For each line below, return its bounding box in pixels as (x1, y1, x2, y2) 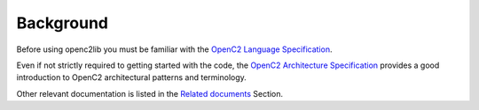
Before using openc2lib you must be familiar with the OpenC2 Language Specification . (16, 44, 333, 55)
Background (16, 13, 108, 33)
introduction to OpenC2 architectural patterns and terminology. (16, 72, 247, 83)
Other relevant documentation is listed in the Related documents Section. (16, 88, 284, 99)
